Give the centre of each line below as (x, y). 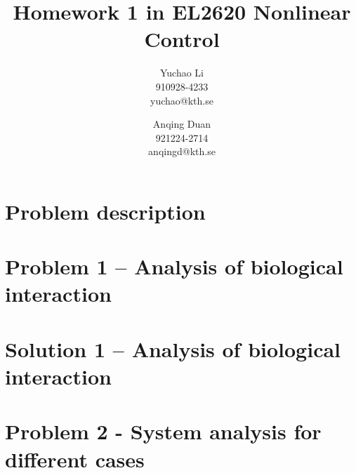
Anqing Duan (182, 124)
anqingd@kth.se (182, 151)
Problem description (105, 211)
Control (182, 39)
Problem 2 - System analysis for (163, 431)
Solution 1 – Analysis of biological (173, 348)
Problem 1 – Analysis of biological (174, 266)
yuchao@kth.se (182, 100)
